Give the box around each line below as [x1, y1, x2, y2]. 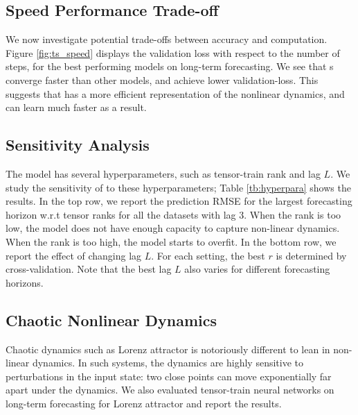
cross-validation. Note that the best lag [6, 262, 172, 276]
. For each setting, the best [151, 248, 265, 262]
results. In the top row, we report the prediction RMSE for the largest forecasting [6, 194, 352, 208]
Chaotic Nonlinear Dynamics [6, 309, 217, 330]
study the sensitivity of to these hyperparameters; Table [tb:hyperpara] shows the [6, 180, 351, 194]
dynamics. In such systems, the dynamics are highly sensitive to [32, 355, 303, 370]
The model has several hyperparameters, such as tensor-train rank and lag [6, 166, 321, 180]
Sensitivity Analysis [6, 134, 150, 155]
